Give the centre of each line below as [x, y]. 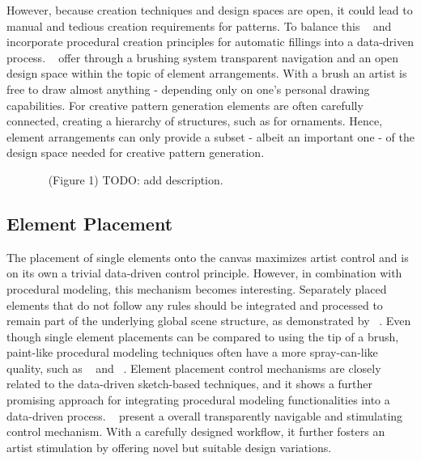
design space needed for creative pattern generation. [136, 152]
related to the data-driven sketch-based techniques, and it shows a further [190, 384]
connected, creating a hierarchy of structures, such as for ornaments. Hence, [195, 121]
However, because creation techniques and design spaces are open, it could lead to [210, 10]
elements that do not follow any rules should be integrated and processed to [195, 305]
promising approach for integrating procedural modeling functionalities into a [198, 400]
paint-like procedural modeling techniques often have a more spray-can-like [192, 352]
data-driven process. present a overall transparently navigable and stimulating [205, 415]
